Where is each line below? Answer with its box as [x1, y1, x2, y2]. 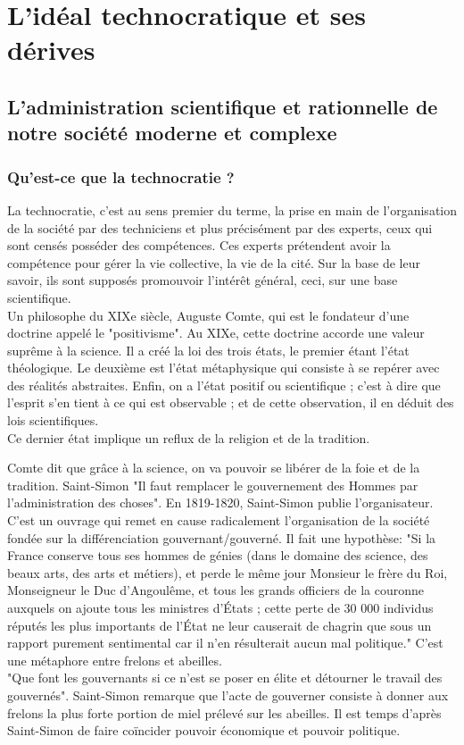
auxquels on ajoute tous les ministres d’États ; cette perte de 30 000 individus [7, 599, 434, 617]
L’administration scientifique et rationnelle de [7, 92, 438, 120]
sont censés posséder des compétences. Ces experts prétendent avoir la [7, 236, 391, 255]
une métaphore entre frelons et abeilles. [7, 650, 222, 669]
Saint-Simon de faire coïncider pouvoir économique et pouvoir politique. [7, 721, 401, 740]
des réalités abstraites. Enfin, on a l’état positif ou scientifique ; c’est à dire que [7, 375, 441, 394]
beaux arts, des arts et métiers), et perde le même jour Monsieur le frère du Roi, [7, 563, 448, 582]
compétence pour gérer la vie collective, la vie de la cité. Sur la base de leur [7, 253, 420, 272]
